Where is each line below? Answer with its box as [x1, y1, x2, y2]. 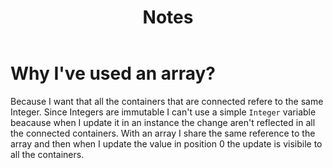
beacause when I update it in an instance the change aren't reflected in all [10, 116, 316, 128]
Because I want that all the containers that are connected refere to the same [10, 95, 324, 107]
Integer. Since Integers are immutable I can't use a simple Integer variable [10, 106, 317, 118]
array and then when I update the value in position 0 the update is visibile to [10, 137, 323, 150]
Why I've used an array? [10, 62, 217, 85]
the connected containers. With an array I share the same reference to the [10, 127, 316, 139]
